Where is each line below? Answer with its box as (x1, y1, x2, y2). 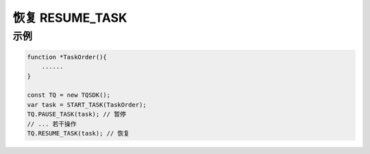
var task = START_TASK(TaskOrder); (27, 101, 147, 108)
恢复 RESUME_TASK (12, 10, 127, 25)
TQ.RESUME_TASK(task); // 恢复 (27, 129, 130, 137)
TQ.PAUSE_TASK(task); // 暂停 (27, 110, 126, 119)
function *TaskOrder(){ (27, 53, 108, 61)
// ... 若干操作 (27, 120, 77, 127)
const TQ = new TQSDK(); (27, 91, 111, 99)
